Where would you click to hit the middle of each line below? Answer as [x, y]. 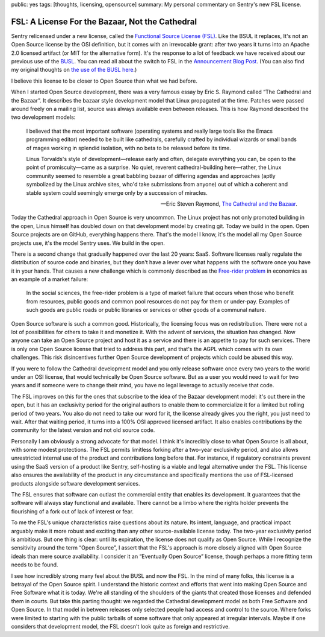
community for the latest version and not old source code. [83, 430]
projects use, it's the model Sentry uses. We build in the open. [88, 243]
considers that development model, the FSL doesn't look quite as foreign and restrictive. [120, 626]
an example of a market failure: [50, 279]
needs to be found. [35, 565]
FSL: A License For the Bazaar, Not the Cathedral [104, 21]
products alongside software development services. [76, 483]
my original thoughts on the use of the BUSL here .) [74, 70]
